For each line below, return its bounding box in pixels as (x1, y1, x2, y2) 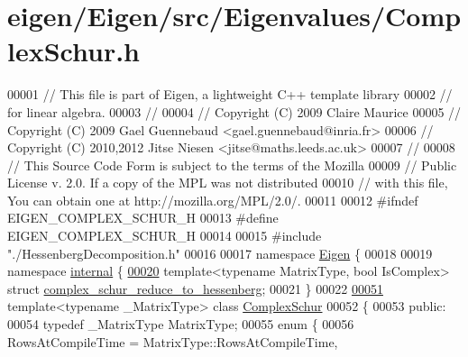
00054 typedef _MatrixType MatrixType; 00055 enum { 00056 (7, 315, 354, 334)
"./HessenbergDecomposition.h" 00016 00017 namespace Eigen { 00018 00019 (7, 243, 433, 262)
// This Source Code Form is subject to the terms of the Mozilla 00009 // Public (7, 155, 457, 174)
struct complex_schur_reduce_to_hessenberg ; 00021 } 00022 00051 (7, 279, 383, 297)
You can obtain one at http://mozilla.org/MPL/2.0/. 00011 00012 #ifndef (7, 190, 418, 209)
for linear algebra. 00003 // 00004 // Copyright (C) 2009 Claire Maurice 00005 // (7, 102, 462, 121)
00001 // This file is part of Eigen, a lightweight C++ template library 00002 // (7, 85, 453, 104)
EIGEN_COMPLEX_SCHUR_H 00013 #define (7, 208, 279, 227)
